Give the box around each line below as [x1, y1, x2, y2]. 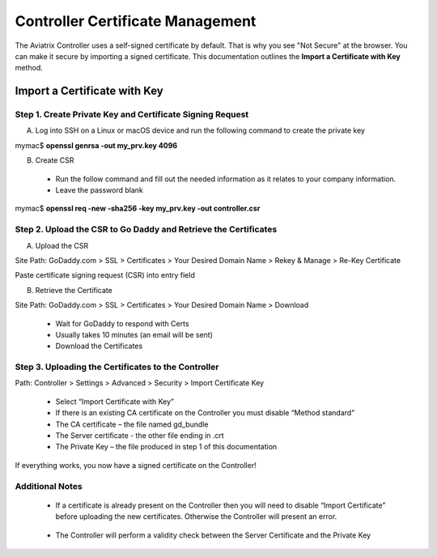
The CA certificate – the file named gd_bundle [55, 419, 209, 429]
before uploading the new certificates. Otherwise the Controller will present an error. [55, 512, 337, 521]
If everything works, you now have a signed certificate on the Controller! [15, 460, 257, 470]
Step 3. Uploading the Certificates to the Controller [15, 361, 219, 372]
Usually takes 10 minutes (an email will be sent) [55, 330, 214, 339]
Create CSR [35, 155, 74, 165]
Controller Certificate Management [15, 12, 257, 30]
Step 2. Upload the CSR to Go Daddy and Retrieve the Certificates [15, 223, 278, 235]
